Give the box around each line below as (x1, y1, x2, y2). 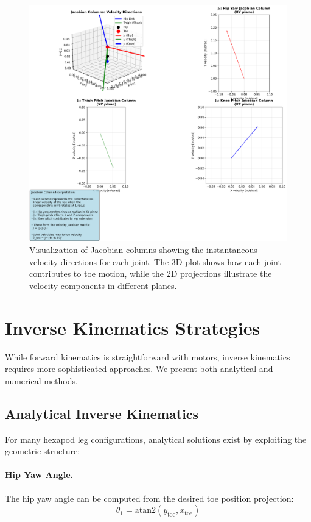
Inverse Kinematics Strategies (5, 315, 260, 340)
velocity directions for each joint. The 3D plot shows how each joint (29, 255, 281, 268)
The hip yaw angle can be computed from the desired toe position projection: (5, 492, 294, 504)
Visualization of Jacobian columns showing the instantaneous (29, 243, 257, 256)
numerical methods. (5, 374, 78, 387)
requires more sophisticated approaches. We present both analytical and (5, 362, 273, 375)
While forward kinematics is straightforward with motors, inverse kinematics (5, 350, 290, 363)
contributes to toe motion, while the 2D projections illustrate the (29, 267, 272, 280)
